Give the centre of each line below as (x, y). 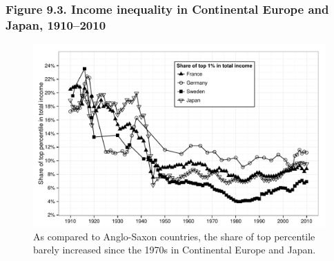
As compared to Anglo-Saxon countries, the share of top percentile (174, 236)
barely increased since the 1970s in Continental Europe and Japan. (175, 250)
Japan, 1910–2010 (56, 24)
